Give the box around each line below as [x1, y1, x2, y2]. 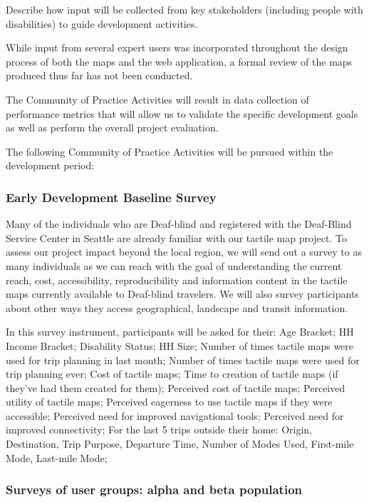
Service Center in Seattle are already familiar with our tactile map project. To [6, 230, 347, 245]
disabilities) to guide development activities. [6, 16, 198, 31]
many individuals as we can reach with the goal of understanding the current [6, 258, 342, 273]
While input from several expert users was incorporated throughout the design [6, 40, 348, 55]
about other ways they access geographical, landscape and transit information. [6, 300, 348, 315]
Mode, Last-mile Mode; [6, 450, 108, 465]
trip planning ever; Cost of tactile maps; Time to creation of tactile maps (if [6, 366, 338, 381]
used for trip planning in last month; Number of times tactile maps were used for [6, 352, 360, 367]
